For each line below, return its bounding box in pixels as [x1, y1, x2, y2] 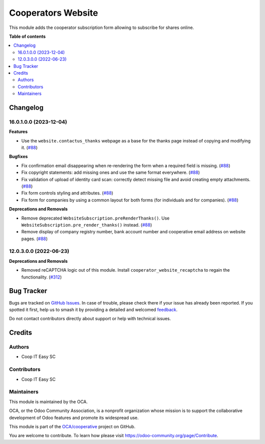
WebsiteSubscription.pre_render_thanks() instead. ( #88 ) [21, 222, 152, 228]
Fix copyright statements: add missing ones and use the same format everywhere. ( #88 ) [21, 169, 200, 175]
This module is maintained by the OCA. [9, 398, 88, 405]
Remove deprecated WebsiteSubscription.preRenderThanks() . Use [21, 215, 170, 221]
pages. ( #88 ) [21, 236, 48, 242]
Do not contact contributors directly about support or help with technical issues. [9, 316, 171, 322]
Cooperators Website [9, 7, 98, 18]
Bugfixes [9, 154, 28, 160]
